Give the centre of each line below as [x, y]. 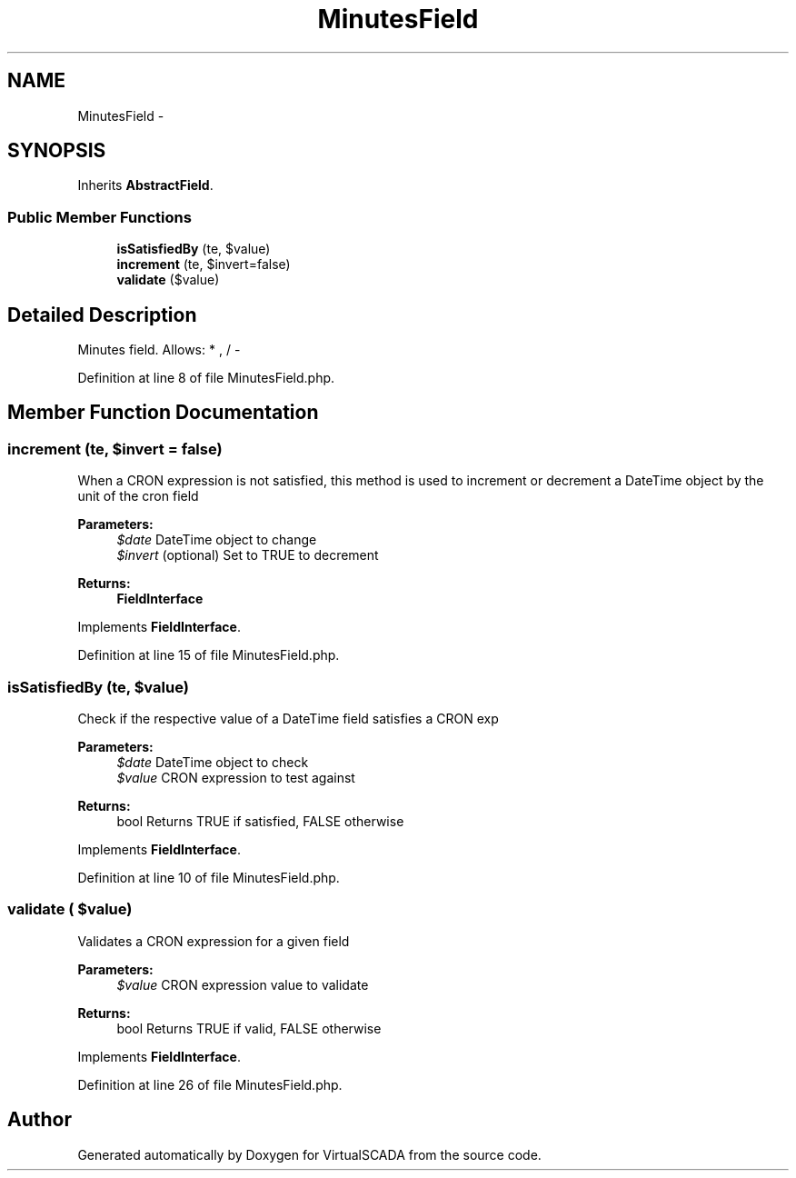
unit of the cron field [138, 496]
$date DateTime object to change [217, 540]
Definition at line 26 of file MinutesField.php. [210, 1084]
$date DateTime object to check [213, 762]
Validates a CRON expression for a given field [214, 941]
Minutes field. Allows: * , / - [159, 350]
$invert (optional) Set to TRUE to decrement [248, 555]
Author [40, 1120]
